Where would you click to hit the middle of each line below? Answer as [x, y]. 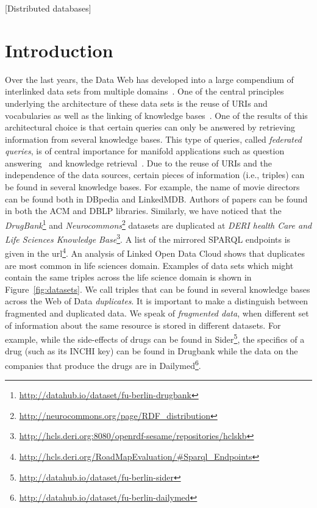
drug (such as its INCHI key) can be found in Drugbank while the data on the [151, 351]
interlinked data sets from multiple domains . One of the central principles [144, 91]
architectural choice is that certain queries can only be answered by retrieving [150, 127]
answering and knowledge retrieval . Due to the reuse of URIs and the [138, 163]
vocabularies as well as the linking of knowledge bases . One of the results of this [156, 115]
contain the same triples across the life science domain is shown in [128, 277]
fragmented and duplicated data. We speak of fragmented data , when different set [157, 313]
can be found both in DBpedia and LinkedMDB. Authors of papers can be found [156, 199]
